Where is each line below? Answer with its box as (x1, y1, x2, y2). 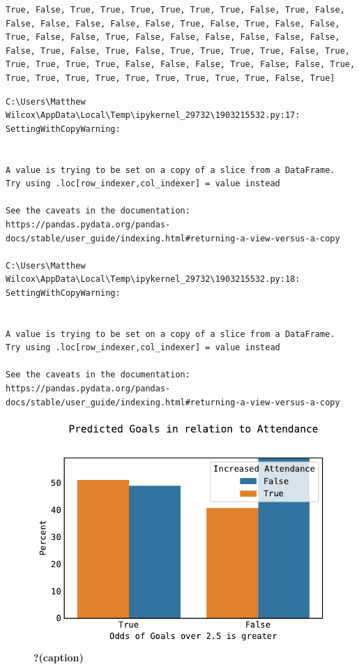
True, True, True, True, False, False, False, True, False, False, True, (6, 59, 356, 70)
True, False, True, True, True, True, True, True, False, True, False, (6, 5, 345, 15)
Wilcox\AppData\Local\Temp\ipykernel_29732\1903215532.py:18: (6, 274, 300, 285)
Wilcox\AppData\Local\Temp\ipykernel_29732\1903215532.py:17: (6, 110, 300, 121)
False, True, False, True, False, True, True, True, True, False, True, (6, 45, 350, 56)
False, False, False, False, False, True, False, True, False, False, (6, 18, 340, 29)
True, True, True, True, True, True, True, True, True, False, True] (6, 73, 335, 83)
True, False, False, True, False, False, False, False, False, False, (6, 32, 340, 43)
